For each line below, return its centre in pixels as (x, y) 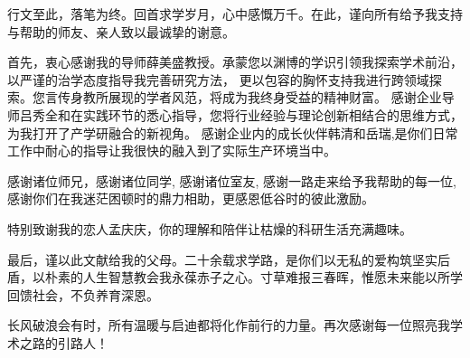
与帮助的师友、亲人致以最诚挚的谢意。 (121, 31)
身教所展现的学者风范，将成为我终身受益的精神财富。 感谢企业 (256, 97)
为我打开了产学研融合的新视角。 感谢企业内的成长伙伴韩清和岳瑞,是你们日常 (233, 132)
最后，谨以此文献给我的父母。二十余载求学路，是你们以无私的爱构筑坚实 (222, 259)
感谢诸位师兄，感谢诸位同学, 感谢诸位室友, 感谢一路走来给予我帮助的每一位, (232, 180)
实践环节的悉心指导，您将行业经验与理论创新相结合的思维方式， (273, 114)
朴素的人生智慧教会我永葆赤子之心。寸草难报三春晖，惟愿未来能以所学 (254, 277)
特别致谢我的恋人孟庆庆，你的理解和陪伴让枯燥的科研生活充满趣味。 (210, 228)
